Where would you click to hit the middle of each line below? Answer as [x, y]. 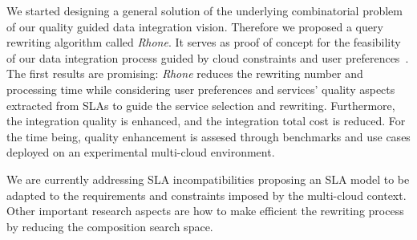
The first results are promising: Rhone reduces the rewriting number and [185, 73]
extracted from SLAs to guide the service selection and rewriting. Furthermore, [201, 105]
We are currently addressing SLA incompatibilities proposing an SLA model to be [208, 179]
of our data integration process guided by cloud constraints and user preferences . [208, 57]
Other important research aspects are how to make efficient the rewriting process [205, 211]
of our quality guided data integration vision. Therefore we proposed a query [195, 26]
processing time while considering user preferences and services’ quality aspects [201, 89]
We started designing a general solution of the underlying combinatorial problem [204, 10]
